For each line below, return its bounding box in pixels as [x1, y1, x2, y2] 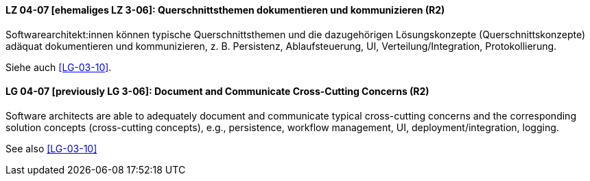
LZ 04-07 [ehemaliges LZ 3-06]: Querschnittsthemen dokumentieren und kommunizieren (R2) [5, 4, 445, 16]
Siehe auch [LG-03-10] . [5, 61, 112, 73]
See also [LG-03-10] [5, 142, 97, 154]
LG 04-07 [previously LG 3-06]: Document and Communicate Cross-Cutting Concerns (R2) [5, 85, 429, 98]
